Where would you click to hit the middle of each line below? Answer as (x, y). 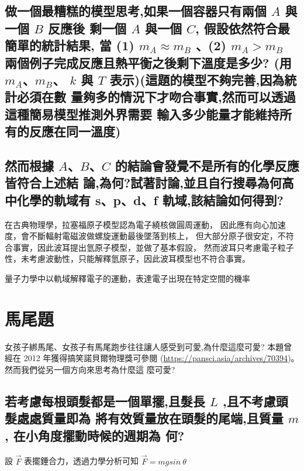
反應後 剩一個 (87, 28)
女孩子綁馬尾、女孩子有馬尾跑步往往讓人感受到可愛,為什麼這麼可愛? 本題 (144, 346)
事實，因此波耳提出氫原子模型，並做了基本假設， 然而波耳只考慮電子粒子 (153, 247)
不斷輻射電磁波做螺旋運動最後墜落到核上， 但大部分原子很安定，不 (157, 236)
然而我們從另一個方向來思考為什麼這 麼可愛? (90, 369)
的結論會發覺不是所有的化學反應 (207, 165)
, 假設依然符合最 (243, 28)
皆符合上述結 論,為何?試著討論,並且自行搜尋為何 (143, 183)
